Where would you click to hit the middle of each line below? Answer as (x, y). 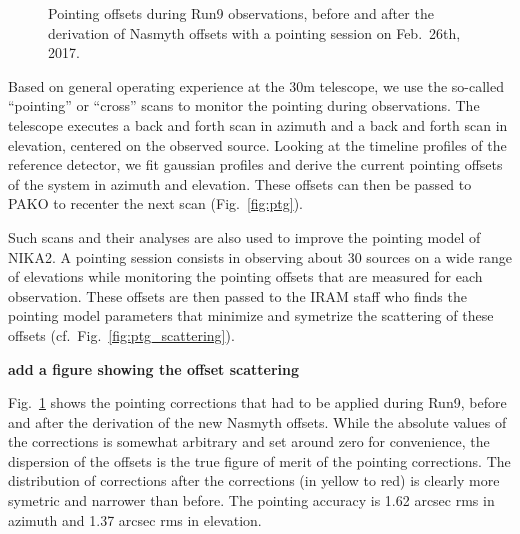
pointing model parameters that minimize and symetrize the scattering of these (251, 315)
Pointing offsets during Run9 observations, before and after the (241, 13)
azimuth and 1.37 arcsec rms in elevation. (135, 519)
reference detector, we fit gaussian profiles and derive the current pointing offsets (255, 164)
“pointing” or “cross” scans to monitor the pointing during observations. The (244, 105)
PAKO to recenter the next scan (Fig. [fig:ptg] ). (155, 203)
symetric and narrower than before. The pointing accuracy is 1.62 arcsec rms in (251, 500)
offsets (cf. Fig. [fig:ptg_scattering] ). (121, 334)
